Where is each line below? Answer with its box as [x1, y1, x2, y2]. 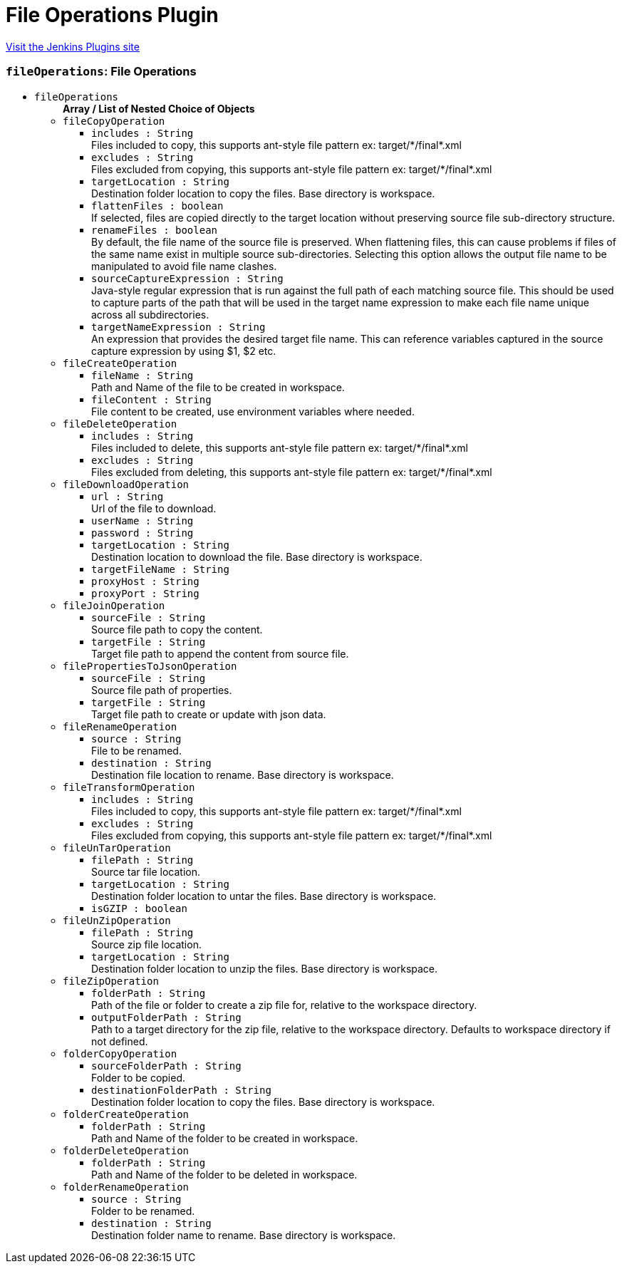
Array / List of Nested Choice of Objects [63, 102, 255, 115]
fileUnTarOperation [63, 841, 171, 854]
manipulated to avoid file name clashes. [91, 259, 277, 272]
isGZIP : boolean [91, 902, 187, 914]
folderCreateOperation [63, 1108, 190, 1120]
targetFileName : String [91, 563, 229, 575]
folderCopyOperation [63, 1047, 177, 1060]
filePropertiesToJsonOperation [63, 660, 237, 672]
